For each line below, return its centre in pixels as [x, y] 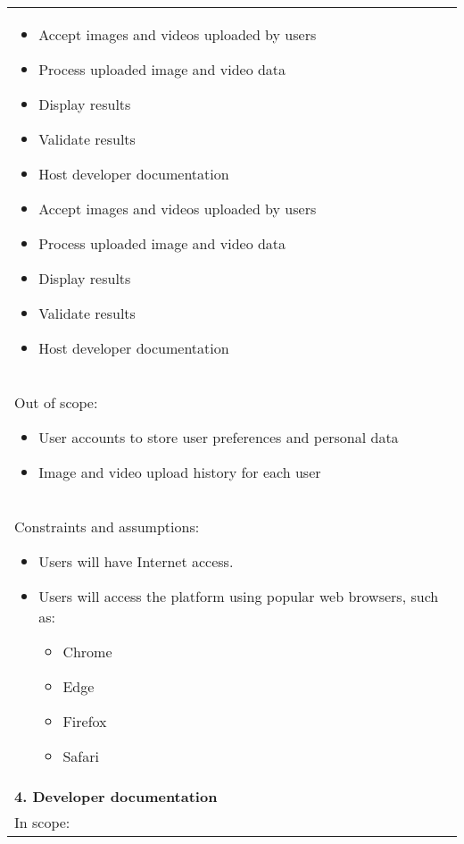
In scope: [42, 822]
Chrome [87, 652]
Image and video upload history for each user [180, 472]
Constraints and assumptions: [107, 526]
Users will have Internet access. [136, 561]
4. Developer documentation [116, 796]
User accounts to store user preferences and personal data [219, 437]
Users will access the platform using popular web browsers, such [239, 596]
